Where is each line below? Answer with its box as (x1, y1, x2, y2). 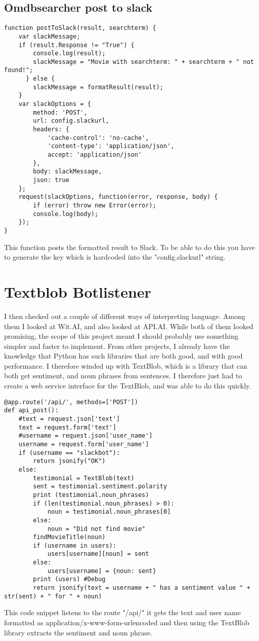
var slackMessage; (18, 32, 80, 40)
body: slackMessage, (33, 168, 102, 175)
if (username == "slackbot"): (18, 449, 120, 456)
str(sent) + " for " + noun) (4, 592, 102, 600)
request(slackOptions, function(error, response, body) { (18, 193, 218, 201)
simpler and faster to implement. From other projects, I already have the (4, 340, 230, 351)
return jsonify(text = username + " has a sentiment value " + (33, 584, 250, 592)
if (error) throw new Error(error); (33, 201, 156, 209)
